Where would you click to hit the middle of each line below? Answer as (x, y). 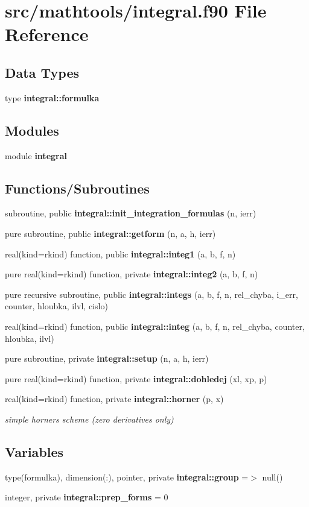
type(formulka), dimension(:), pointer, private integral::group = (127, 477)
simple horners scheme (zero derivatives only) (89, 419)
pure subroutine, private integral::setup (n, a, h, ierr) (107, 358)
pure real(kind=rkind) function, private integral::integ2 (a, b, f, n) (132, 274)
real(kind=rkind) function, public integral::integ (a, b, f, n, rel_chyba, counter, (155, 326)
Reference (47, 34)
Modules (32, 130)
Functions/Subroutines (77, 188)
